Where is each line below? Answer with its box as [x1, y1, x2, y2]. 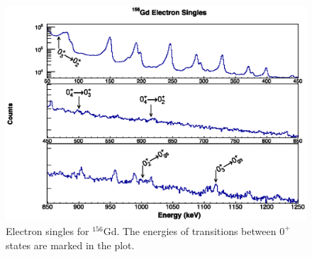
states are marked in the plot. [6, 237, 135, 252]
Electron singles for [6, 223, 89, 238]
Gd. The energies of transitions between [103, 223, 277, 238]
